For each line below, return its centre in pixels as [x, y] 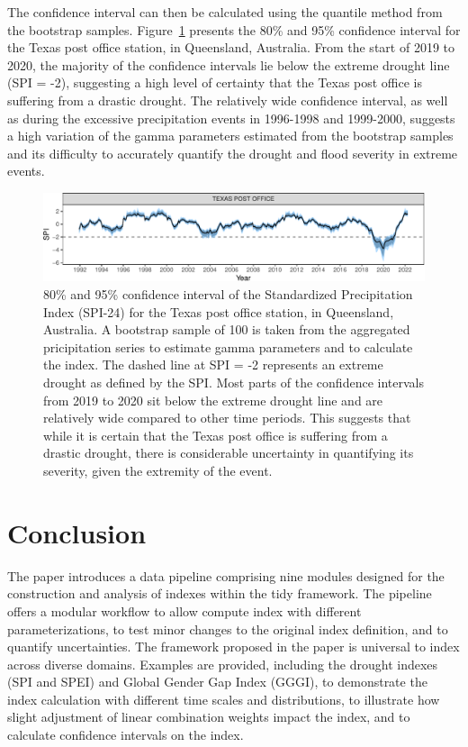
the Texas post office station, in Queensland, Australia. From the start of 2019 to [231, 47]
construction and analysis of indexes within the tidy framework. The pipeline [220, 593]
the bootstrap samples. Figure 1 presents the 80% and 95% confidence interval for [234, 29]
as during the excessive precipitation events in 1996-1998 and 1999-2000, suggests [231, 118]
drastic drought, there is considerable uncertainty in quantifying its [229, 453]
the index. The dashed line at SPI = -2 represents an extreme [213, 364]
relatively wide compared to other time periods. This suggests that [227, 418]
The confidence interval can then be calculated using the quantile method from [225, 12]
